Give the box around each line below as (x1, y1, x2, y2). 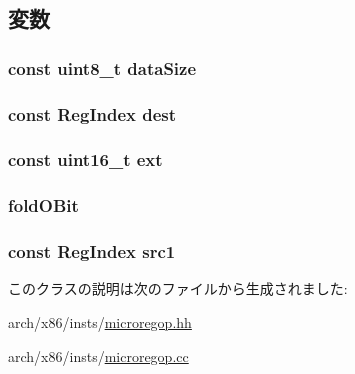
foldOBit (8, 193, 79, 218)
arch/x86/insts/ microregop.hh (8, 311, 192, 332)
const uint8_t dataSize (8, 55, 197, 80)
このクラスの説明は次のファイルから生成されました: (8, 278, 348, 299)
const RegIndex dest (8, 101, 177, 126)
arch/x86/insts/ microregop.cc (8, 345, 189, 366)
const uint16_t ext (8, 147, 163, 172)
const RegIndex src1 (8, 239, 176, 264)
